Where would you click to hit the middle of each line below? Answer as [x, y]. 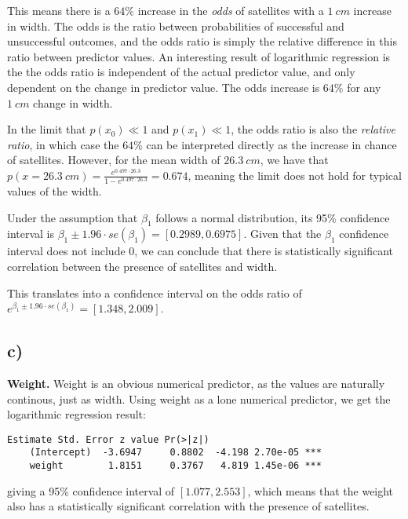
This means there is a [59, 10]
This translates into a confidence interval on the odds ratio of [155, 292]
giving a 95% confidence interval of [91, 490]
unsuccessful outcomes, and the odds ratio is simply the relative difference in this [202, 41]
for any [364, 87]
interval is [31, 234]
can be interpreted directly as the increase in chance [271, 144]
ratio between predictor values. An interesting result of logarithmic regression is [199, 56]
